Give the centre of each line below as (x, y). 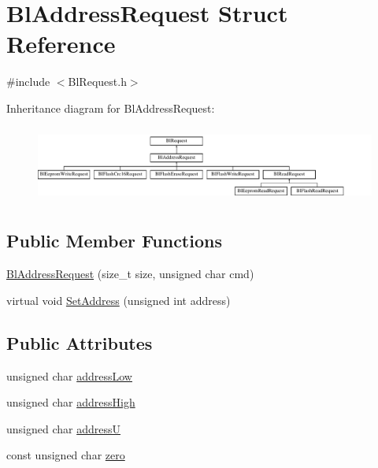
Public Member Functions (114, 241)
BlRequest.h (97, 82)
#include (28, 82)
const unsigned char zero (66, 455)
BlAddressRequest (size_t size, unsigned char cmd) (130, 274)
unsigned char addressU (63, 428)
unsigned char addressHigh (71, 402)
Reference (61, 44)
